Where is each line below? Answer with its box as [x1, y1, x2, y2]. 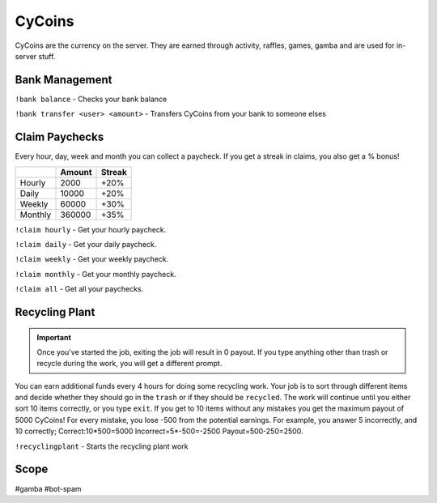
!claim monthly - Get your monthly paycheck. [15, 269, 177, 279]
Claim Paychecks [15, 130, 104, 144]
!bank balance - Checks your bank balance [15, 94, 168, 104]
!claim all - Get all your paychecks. [15, 284, 144, 294]
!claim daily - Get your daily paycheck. [15, 239, 157, 249]
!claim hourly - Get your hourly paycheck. [15, 224, 167, 234]
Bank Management [15, 73, 112, 87]
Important [36, 332, 72, 342]
